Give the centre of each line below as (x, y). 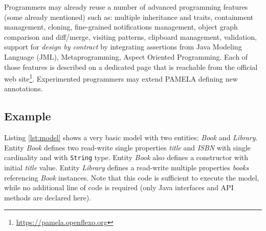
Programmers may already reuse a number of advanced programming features (126, 7)
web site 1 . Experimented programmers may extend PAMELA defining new (121, 78)
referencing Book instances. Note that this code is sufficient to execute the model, (132, 177)
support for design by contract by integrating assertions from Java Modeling (123, 47)
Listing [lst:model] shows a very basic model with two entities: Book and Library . (131, 137)
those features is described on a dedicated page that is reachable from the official (131, 67)
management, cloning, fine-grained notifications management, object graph (121, 27)
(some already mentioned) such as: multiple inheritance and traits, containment (129, 17)
